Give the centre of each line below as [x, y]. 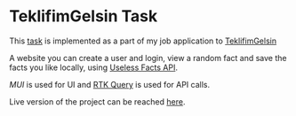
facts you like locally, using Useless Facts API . [93, 67]
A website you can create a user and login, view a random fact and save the [148, 58]
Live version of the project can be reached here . [97, 101]
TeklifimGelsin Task [84, 16]
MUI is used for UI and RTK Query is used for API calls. [110, 84]
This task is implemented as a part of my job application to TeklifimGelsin [143, 41]
